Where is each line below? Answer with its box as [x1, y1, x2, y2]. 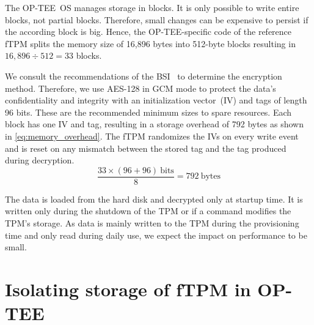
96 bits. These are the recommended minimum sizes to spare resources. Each [5, 105, 292, 118]
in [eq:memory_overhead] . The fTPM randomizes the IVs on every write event [5, 129, 299, 142]
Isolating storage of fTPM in [5, 276, 251, 301]
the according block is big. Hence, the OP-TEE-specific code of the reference [5, 25, 292, 38]
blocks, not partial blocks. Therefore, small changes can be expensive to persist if [5, 13, 309, 26]
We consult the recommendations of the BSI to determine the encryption [5, 69, 282, 82]
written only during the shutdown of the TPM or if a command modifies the [5, 204, 291, 217]
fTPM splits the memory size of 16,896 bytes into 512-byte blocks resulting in [5, 37, 296, 50]
